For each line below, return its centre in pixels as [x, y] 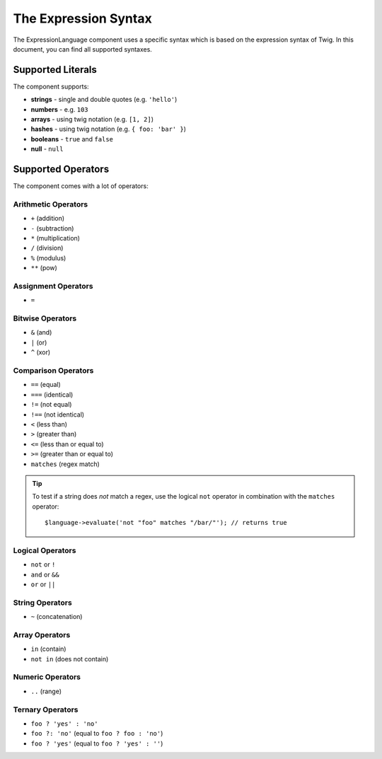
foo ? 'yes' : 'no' [64, 724]
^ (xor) [41, 352]
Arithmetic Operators [51, 204]
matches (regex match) [65, 464]
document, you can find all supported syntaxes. [82, 49]
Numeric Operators [47, 677]
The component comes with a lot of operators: [81, 186]
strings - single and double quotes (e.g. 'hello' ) [104, 100]
